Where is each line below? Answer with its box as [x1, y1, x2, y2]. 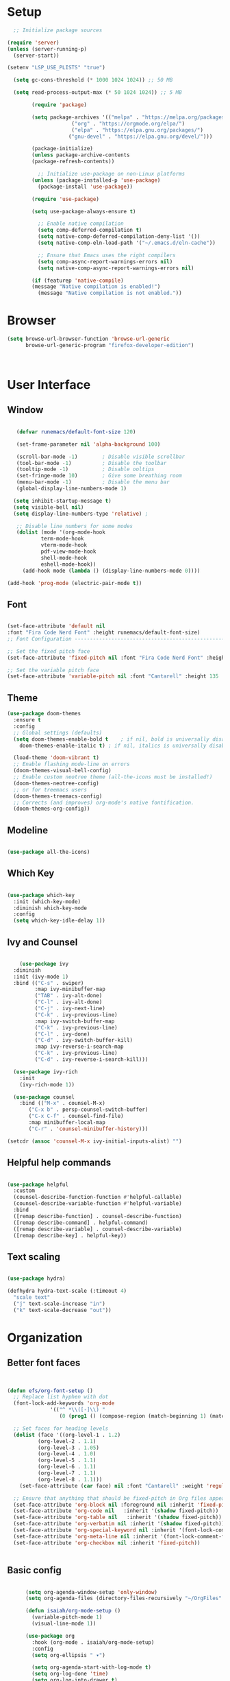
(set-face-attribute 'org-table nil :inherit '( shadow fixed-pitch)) [13, 1514, 222, 1521]
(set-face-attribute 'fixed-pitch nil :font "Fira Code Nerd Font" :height [7, 654, 228, 661]
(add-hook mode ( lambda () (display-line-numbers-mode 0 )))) [22, 567, 201, 574]
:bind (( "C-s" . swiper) [13, 979, 84, 986]
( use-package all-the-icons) [7, 848, 90, 856]
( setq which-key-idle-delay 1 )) [13, 917, 106, 925]
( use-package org [25, 1632, 75, 1639]
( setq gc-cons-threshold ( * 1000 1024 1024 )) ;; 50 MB [13, 77, 173, 84]
